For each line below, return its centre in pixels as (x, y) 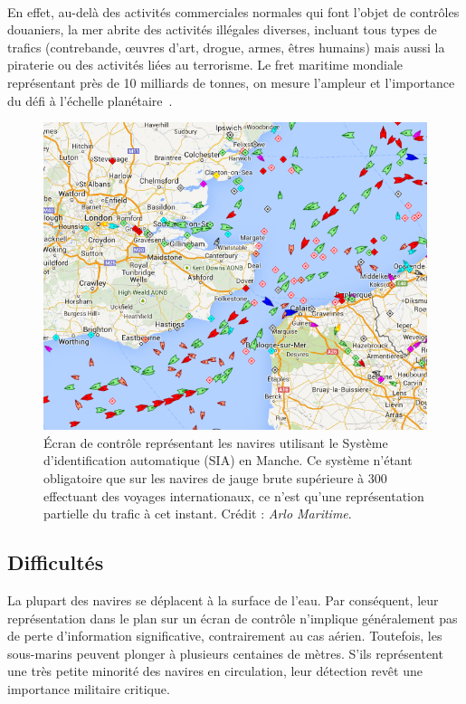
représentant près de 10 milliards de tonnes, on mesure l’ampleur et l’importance (231, 82)
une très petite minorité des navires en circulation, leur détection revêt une (215, 671)
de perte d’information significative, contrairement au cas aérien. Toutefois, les (225, 636)
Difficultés (56, 562)
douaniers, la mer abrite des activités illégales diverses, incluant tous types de (222, 29)
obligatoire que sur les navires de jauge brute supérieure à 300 (215, 478)
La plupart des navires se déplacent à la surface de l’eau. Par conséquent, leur (223, 599)
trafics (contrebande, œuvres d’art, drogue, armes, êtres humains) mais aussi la (226, 47)
